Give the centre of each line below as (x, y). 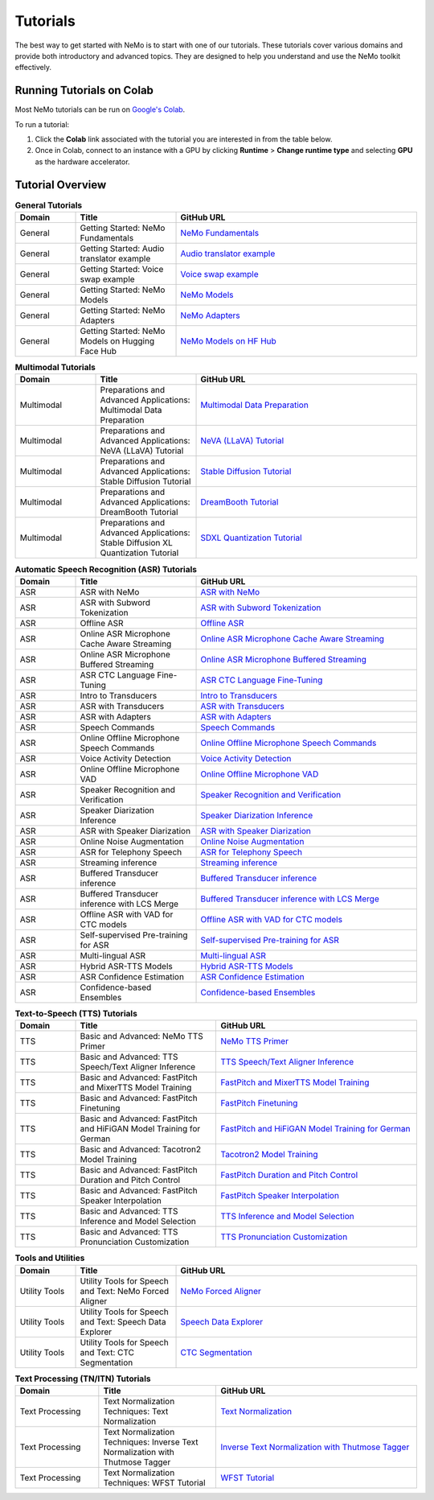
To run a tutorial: (42, 124)
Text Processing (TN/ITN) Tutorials (83, 1378)
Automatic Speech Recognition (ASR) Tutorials (106, 569)
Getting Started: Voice (122, 270)
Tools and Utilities (50, 1258)
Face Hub (98, 352)
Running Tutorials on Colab (84, 91)
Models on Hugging (117, 341)
